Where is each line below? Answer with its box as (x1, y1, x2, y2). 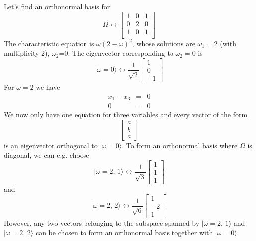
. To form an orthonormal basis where (122, 140, 238, 150)
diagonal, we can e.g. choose (4, 150, 89, 160)
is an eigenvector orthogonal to (4, 140, 98, 150)
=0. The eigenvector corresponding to (59, 48, 173, 58)
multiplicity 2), (4, 48, 50, 58)
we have (36, 82, 60, 92)
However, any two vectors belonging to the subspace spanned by (4, 217, 200, 228)
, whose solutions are (132, 38, 195, 48)
